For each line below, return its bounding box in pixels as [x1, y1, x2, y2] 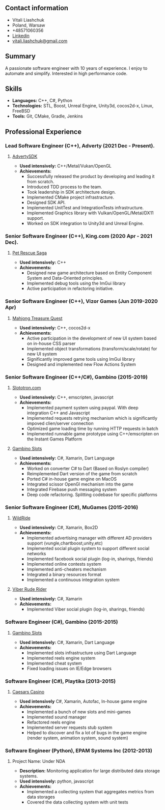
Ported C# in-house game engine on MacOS [27, 476, 117, 482]
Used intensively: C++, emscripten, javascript [19, 394, 114, 400]
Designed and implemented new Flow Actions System [27, 361, 136, 367]
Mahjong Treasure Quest [12, 315, 63, 321]
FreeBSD [12, 108, 30, 114]
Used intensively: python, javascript [19, 779, 94, 784]
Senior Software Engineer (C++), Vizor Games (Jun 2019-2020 [5, 298, 158, 305]
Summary [5, 52, 36, 60]
